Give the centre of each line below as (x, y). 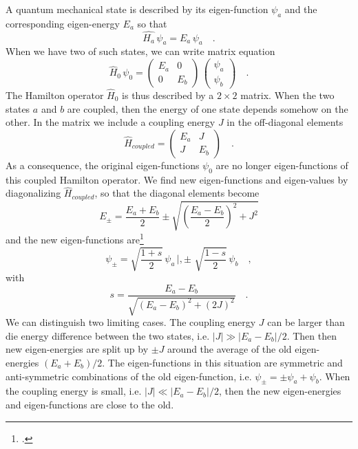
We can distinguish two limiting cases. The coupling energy (131, 322)
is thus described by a (168, 95)
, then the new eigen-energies (280, 391)
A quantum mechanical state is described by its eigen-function (137, 9)
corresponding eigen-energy (63, 23)
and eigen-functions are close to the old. (90, 404)
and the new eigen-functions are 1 (75, 238)
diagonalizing (33, 193)
